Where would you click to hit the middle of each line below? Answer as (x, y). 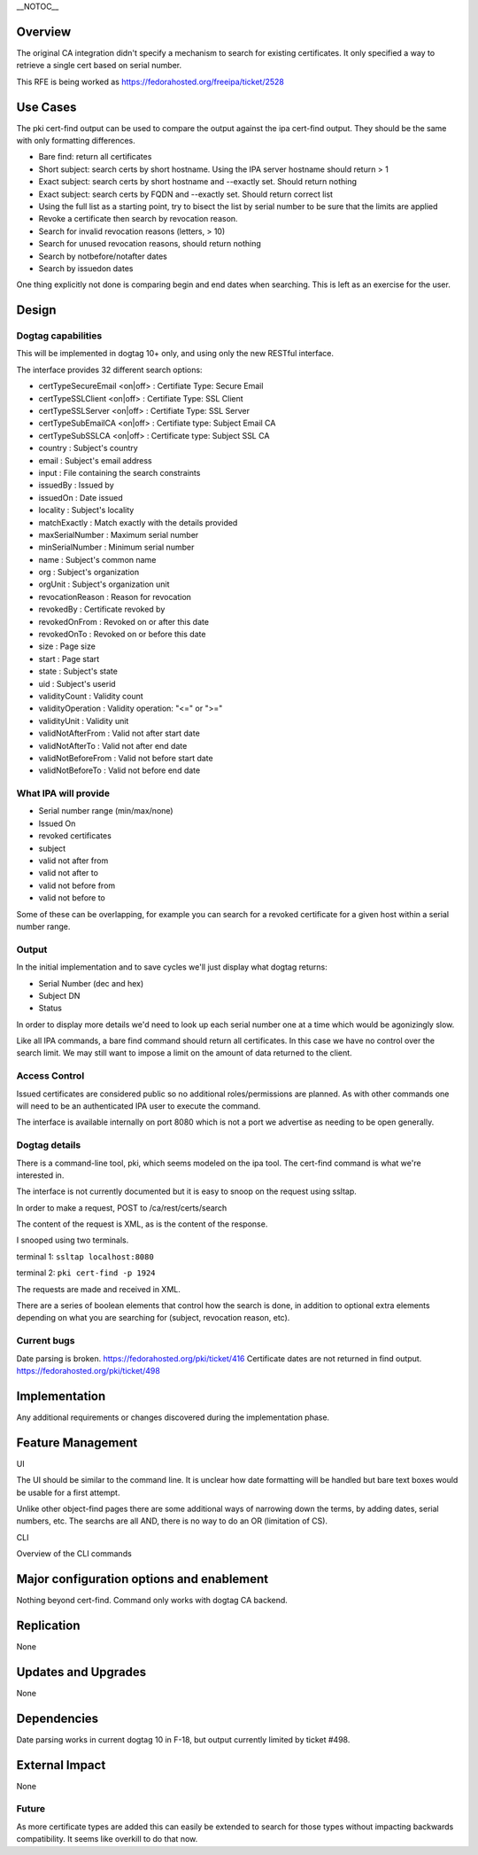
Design (36, 310)
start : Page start (69, 659)
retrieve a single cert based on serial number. (99, 66)
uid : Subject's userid (77, 683)
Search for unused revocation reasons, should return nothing (150, 244)
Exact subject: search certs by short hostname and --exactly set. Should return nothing (198, 182)
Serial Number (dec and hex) (91, 983)
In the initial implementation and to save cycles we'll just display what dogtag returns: (172, 967)
